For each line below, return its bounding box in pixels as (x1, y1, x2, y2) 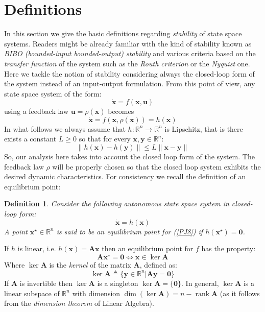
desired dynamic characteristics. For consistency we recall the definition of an (4, 171, 246, 182)
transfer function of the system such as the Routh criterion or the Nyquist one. (4, 58, 250, 68)
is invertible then (19, 277, 73, 288)
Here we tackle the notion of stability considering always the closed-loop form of (4, 68, 255, 79)
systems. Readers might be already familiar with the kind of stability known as (4, 38, 252, 49)
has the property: (201, 243, 256, 254)
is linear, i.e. (17, 243, 56, 254)
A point (4, 226, 28, 236)
